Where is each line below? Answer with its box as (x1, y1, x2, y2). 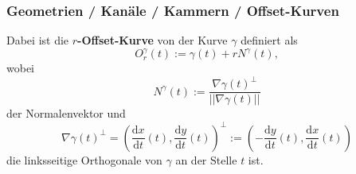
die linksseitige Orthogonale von (6, 151, 162, 168)
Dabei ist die (6, 32, 69, 48)
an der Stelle (175, 151, 237, 168)
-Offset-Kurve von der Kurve (77, 32, 228, 48)
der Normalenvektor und (6, 105, 126, 122)
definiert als (241, 32, 298, 48)
